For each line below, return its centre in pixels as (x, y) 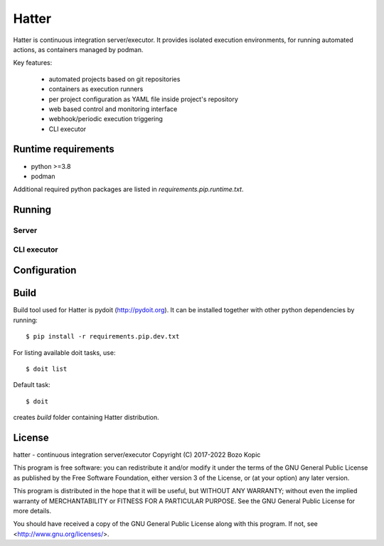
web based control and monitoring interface (113, 109)
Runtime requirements (64, 149)
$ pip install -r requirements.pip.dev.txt (103, 336)
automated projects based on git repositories (114, 79)
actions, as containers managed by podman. (78, 49)
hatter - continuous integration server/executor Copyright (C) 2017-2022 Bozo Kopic (137, 455)
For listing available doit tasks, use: (64, 352)
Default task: (32, 385)
